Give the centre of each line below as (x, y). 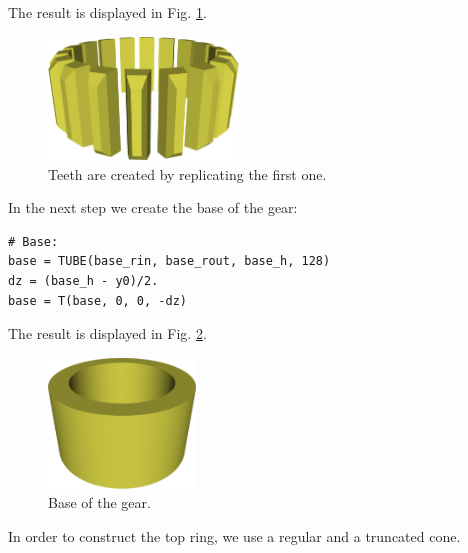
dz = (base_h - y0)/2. (83, 281)
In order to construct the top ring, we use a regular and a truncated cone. (234, 536)
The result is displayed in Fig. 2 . (107, 333)
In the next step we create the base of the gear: (153, 207)
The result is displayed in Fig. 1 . (107, 12)
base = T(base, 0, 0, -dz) (97, 300)
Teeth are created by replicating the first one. (187, 173)
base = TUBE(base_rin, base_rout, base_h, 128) (169, 261)
